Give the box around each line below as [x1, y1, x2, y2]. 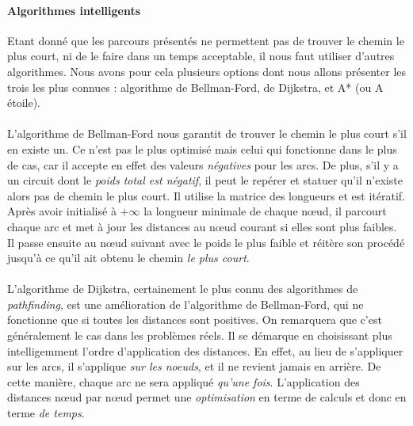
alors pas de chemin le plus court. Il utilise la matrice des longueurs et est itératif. [7, 187, 405, 203]
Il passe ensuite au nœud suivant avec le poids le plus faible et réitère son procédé [7, 234, 405, 250]
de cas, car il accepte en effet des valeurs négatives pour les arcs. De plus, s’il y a [7, 156, 399, 173]
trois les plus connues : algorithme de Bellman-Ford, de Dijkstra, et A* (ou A [7, 78, 384, 95]
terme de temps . [7, 405, 85, 421]
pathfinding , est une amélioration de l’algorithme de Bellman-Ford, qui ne [7, 295, 364, 312]
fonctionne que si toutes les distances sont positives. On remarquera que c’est [7, 311, 382, 328]
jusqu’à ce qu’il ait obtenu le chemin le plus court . [7, 249, 250, 266]
